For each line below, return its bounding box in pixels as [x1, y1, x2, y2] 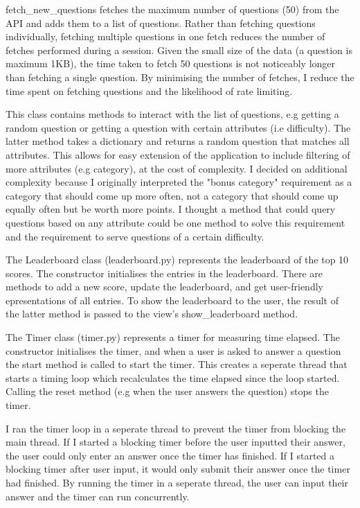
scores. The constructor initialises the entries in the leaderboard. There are [6, 265, 323, 280]
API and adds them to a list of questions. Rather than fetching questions [6, 15, 316, 30]
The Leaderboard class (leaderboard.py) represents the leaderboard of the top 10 [6, 252, 349, 267]
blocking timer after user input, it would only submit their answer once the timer [6, 462, 350, 476]
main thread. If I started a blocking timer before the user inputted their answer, [6, 435, 345, 449]
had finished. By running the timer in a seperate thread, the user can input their [6, 475, 348, 489]
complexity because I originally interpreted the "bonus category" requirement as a [6, 175, 352, 189]
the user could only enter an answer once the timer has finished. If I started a [6, 448, 334, 462]
